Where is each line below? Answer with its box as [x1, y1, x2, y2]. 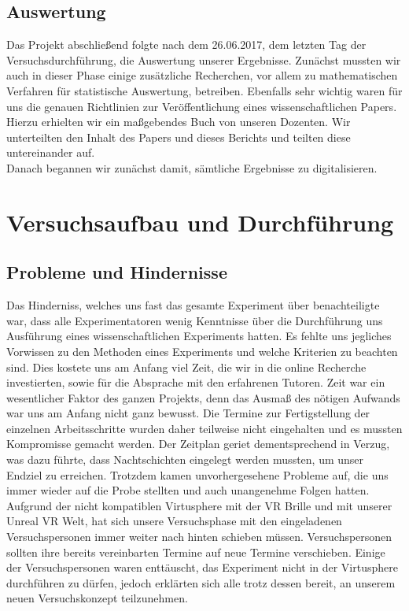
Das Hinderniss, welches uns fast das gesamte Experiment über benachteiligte [6, 297, 380, 313]
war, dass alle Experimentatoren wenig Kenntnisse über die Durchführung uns [6, 312, 383, 328]
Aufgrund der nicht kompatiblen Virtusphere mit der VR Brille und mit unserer [6, 497, 392, 513]
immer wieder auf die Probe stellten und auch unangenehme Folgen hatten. [6, 482, 370, 498]
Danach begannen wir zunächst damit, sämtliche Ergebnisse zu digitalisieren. [6, 159, 378, 176]
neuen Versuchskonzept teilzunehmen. [6, 590, 188, 606]
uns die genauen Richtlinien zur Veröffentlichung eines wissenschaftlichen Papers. [6, 98, 397, 114]
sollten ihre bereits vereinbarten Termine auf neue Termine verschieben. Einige [6, 543, 385, 560]
